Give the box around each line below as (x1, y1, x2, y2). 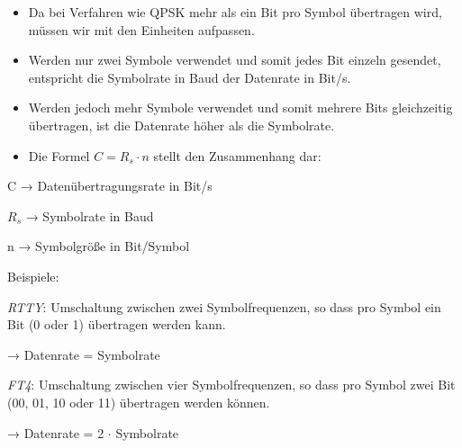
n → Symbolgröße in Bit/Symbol (7, 237, 190, 255)
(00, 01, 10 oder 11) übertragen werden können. (7, 392, 270, 411)
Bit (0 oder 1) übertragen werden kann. (7, 315, 226, 334)
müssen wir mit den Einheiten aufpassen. (28, 20, 255, 39)
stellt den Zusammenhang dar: (153, 146, 322, 165)
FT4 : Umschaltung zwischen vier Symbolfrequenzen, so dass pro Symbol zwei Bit (7, 375, 456, 394)
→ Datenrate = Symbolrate (7, 345, 160, 363)
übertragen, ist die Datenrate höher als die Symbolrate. (28, 115, 335, 134)
